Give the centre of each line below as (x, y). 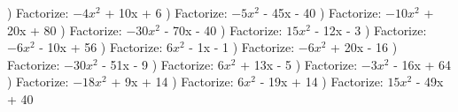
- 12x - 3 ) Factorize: (371, 30)
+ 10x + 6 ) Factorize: (166, 12)
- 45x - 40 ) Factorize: (322, 12)
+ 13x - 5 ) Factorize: (299, 64)
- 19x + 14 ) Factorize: (322, 82)
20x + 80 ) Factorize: (65, 30)
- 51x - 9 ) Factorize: (158, 64)
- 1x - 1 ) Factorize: (242, 47)
